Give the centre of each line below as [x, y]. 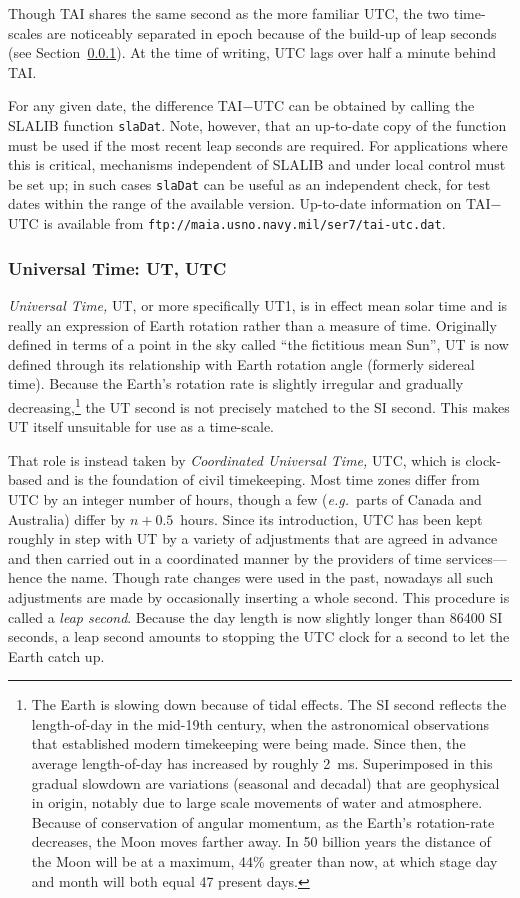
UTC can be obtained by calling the [364, 105]
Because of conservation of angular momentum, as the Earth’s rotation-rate [263, 821]
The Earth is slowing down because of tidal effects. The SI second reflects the [269, 704]
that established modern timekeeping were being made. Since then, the [248, 743]
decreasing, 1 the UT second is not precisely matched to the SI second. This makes [259, 405]
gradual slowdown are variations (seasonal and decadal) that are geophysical [265, 782]
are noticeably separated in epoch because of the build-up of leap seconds [272, 32]
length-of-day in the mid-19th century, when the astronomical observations [260, 723]
